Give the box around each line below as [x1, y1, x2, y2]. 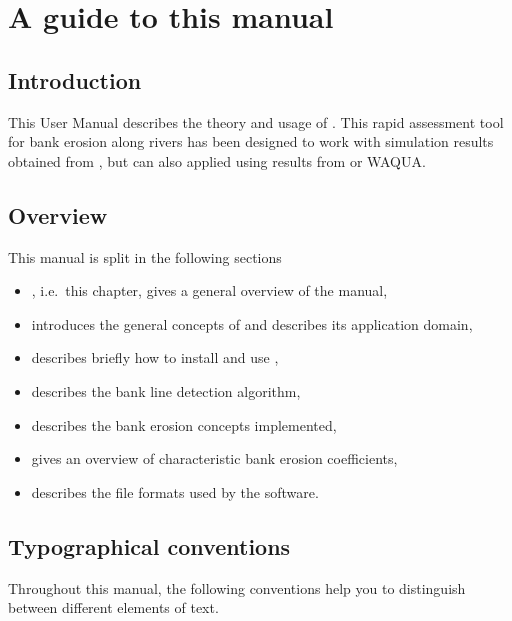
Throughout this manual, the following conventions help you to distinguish [8, 577, 466, 598]
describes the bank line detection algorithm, [31, 380, 301, 401]
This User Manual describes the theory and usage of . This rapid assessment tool [8, 111, 504, 132]
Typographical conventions [8, 530, 291, 561]
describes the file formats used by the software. [31, 481, 319, 502]
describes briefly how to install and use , [31, 347, 279, 368]
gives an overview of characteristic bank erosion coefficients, [31, 448, 398, 469]
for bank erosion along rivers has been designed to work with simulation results [8, 131, 494, 152]
